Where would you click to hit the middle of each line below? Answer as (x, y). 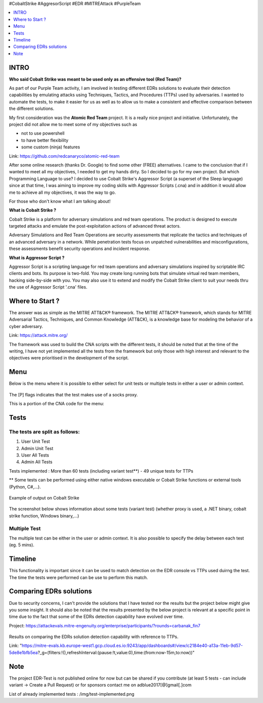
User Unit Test (36, 441)
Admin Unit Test (37, 448)
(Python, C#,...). (25, 487)
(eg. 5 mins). (22, 545)
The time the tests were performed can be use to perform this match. (78, 577)
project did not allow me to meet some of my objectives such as (73, 124)
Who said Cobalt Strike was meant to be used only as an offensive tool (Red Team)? (95, 79)
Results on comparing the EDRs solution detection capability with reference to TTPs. (94, 637)
